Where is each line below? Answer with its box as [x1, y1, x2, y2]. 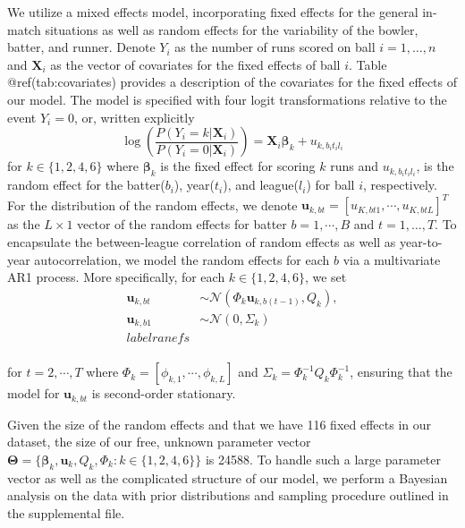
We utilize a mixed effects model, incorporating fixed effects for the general [7, 3, 418, 21]
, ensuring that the [350, 362, 452, 381]
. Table [349, 55, 387, 73]
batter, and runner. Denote [7, 38, 156, 56]
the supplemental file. [7, 503, 125, 522]
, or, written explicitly [73, 107, 195, 126]
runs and [330, 157, 378, 175]
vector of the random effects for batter [77, 215, 287, 234]
